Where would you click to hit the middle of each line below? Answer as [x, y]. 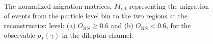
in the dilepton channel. [98, 35]
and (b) [122, 25]
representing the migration [169, 6]
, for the [179, 25]
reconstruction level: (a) [40, 25]
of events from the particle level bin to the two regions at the [96, 16]
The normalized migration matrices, [58, 6]
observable [20, 35]
